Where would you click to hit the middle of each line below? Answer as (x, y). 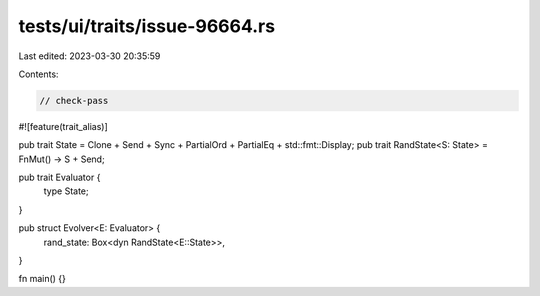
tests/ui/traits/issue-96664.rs (146, 26)
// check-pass (74, 100)
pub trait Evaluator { (59, 177)
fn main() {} (42, 279)
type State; (66, 191)
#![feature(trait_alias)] (63, 126)
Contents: (38, 74)
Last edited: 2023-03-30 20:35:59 (89, 56)
